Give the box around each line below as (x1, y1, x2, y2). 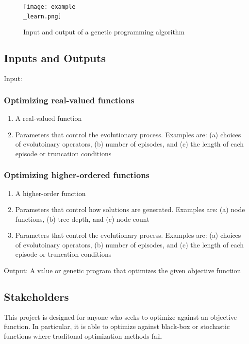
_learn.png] (23, 13, 62, 20)
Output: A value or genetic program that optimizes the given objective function (4, 265, 241, 276)
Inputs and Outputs (4, 50, 106, 66)
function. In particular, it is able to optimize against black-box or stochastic (4, 321, 230, 331)
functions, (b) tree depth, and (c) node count (15, 213, 149, 224)
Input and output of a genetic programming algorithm (23, 27, 185, 37)
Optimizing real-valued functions (4, 94, 134, 106)
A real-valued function (15, 113, 82, 123)
